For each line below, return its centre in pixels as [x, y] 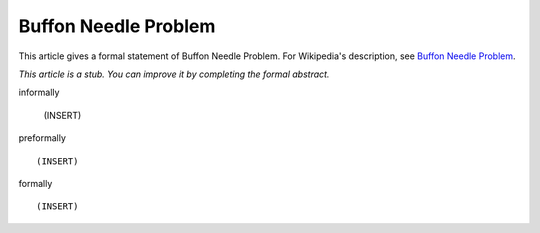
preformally [42, 138]
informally [39, 92]
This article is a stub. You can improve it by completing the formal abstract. [174, 74]
